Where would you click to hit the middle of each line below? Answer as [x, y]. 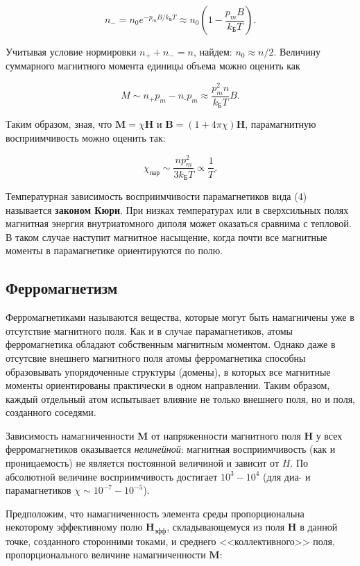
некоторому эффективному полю [74, 527]
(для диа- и [287, 476]
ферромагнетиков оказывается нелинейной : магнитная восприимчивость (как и [171, 449]
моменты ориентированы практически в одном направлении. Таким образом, [168, 385]
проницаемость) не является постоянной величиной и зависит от [143, 463]
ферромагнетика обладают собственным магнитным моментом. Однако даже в [171, 344]
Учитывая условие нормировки [71, 51]
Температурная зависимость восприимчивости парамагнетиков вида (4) [156, 195]
